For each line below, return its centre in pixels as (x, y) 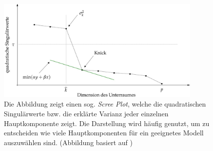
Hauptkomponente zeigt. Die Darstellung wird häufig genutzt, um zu (107, 123)
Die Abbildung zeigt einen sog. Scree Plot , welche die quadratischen (105, 104)
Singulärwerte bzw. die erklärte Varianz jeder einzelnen (86, 113)
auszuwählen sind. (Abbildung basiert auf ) (68, 142)
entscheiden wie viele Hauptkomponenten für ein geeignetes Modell (104, 133)
